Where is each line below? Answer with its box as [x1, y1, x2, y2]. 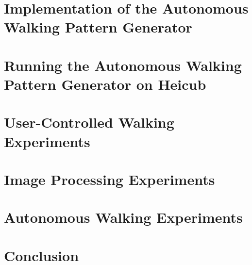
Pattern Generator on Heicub [4, 74, 206, 94]
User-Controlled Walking [4, 112, 174, 132]
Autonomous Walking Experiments [4, 207, 243, 227]
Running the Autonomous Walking [4, 55, 242, 75]
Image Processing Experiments [4, 169, 215, 189]
